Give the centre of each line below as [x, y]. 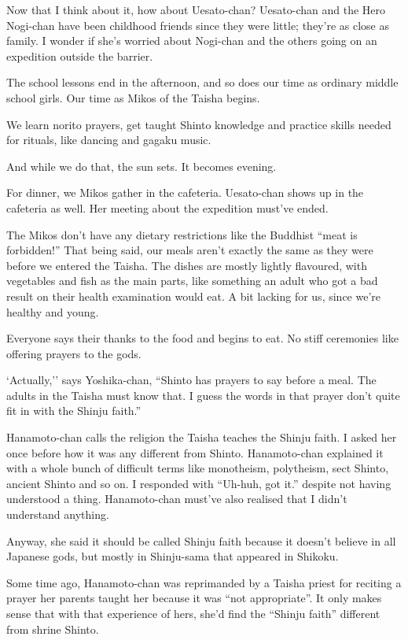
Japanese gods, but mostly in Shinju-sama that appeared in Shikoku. [173, 556]
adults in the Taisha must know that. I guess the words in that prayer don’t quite [203, 395]
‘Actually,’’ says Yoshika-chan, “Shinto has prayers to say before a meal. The [191, 380]
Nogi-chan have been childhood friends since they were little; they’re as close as [198, 25]
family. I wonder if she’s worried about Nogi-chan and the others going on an [192, 41]
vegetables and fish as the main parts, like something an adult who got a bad [192, 281]
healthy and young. [53, 311]
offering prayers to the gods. [74, 353]
